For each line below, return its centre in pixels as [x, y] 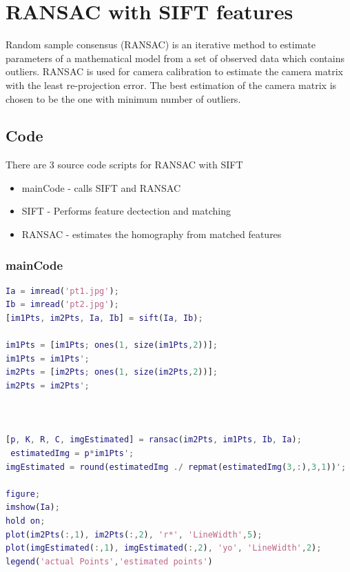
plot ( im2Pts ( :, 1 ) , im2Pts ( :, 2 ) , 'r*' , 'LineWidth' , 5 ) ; [134, 534]
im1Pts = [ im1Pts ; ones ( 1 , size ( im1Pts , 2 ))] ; [112, 345]
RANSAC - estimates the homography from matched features [152, 234]
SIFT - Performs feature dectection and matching [126, 211]
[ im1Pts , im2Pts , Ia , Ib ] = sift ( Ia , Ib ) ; [104, 318]
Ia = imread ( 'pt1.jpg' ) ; [62, 291]
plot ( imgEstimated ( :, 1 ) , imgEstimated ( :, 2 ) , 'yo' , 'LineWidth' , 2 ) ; [164, 548]
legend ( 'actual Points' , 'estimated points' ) [109, 561]
